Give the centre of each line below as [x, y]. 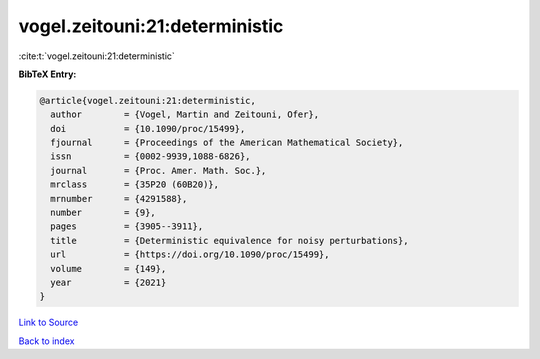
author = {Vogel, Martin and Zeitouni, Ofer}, [185, 114]
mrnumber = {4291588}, [119, 198]
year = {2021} [108, 282]
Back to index [46, 341]
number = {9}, [103, 213]
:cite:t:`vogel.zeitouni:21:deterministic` [96, 56]
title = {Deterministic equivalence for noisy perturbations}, [229, 240]
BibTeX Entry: [47, 74]
